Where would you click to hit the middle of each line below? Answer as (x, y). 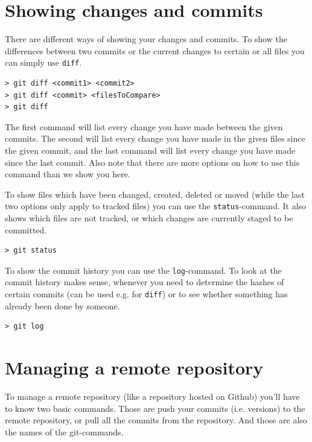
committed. (26, 229)
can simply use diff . (43, 62)
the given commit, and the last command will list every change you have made (150, 150)
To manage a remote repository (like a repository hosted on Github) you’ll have (152, 396)
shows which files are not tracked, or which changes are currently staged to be (149, 217)
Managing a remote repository (134, 368)
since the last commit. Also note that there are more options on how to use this (152, 162)
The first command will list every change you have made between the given (144, 126)
